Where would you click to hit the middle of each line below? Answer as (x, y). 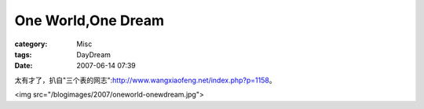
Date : (24, 66)
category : (31, 44)
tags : (23, 54)
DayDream (94, 54)
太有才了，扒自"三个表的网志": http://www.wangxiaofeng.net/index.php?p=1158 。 (145, 80)
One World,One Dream (90, 20)
